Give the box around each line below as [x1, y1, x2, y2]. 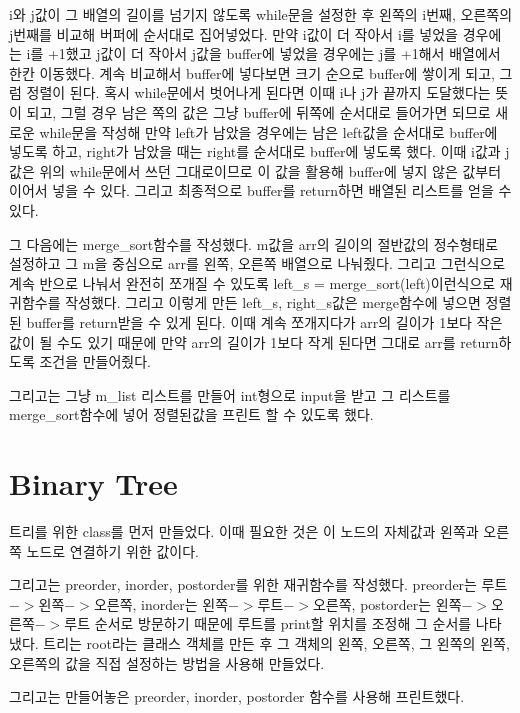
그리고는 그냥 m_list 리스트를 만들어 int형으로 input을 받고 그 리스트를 [9, 384, 451, 405]
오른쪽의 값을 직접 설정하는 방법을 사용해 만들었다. [9, 652, 325, 673]
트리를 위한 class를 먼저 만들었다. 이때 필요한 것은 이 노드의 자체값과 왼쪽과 [9, 521, 479, 541]
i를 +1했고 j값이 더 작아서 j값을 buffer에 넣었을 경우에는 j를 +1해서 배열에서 [26, 43, 501, 64]
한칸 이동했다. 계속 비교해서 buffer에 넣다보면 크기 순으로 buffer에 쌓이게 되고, [9, 62, 495, 83]
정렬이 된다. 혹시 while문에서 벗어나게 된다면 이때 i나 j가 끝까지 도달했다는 [26, 82, 491, 103]
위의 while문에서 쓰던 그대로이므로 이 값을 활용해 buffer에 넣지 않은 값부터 [39, 160, 502, 181]
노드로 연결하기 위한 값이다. [26, 540, 199, 561]
